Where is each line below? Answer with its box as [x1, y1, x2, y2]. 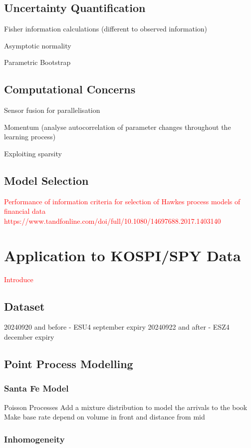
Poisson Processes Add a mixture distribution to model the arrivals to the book [4, 402, 248, 412]
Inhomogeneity [4, 433, 65, 445]
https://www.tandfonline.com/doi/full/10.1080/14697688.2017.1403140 [4, 215, 221, 226]
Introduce [4, 274, 33, 284]
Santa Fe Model [4, 382, 69, 395]
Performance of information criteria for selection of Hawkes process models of [4, 196, 241, 206]
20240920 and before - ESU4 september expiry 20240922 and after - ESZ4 [4, 322, 230, 332]
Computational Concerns [4, 81, 136, 97]
